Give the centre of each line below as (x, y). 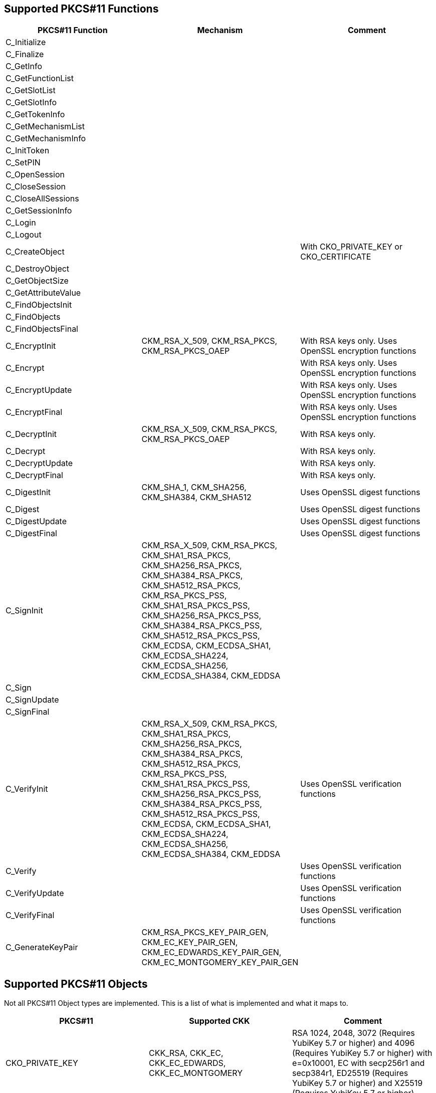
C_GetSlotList (31, 90)
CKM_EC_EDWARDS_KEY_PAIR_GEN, (211, 952)
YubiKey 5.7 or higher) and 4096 (353, 1043)
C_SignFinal (28, 712)
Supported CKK (220, 1021)
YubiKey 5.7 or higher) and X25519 (357, 1083)
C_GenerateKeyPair (42, 947)
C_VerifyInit (27, 789)
